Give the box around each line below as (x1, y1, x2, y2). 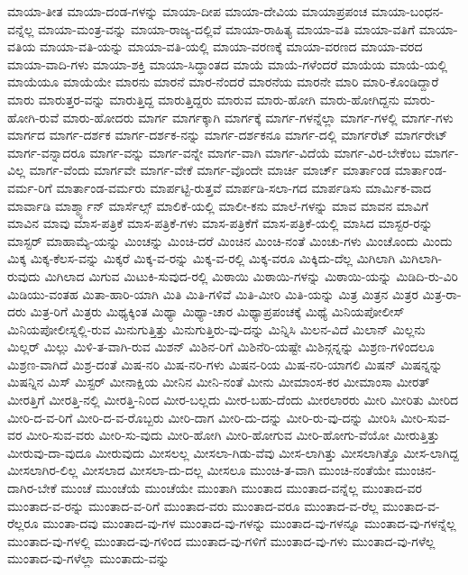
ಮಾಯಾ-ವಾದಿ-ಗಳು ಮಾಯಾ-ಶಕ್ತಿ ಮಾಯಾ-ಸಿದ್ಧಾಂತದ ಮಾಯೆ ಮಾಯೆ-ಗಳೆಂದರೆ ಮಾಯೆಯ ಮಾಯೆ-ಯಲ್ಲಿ (7, 54, 448, 73)
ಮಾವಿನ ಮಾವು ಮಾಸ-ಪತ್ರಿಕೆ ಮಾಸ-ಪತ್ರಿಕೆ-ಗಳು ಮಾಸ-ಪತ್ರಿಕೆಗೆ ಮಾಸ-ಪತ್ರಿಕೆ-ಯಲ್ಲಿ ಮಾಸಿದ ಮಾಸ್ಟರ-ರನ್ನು (7, 214, 433, 233)
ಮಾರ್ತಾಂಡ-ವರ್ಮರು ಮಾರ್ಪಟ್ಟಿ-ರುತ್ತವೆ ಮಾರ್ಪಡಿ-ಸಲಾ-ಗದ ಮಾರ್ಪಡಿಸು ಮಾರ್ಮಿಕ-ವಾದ (56, 178, 432, 196)
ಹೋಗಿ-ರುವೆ (7, 107, 59, 126)
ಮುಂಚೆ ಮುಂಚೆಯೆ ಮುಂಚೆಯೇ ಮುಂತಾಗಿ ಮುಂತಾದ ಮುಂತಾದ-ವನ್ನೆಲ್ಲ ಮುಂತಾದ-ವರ (60, 479, 422, 497)
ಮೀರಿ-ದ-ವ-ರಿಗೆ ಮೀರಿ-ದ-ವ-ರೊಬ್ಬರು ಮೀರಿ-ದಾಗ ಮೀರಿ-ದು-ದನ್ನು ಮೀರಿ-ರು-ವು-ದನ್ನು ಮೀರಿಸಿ (7, 407, 397, 426)
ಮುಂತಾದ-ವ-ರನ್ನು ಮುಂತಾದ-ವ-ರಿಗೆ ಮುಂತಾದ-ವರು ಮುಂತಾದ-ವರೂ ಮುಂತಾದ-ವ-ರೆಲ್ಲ (7, 496, 379, 515)
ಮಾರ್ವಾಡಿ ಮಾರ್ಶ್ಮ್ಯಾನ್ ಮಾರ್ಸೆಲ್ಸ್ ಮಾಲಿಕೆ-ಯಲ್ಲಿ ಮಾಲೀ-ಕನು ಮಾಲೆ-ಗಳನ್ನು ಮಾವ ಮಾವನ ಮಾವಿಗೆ (7, 196, 429, 214)
